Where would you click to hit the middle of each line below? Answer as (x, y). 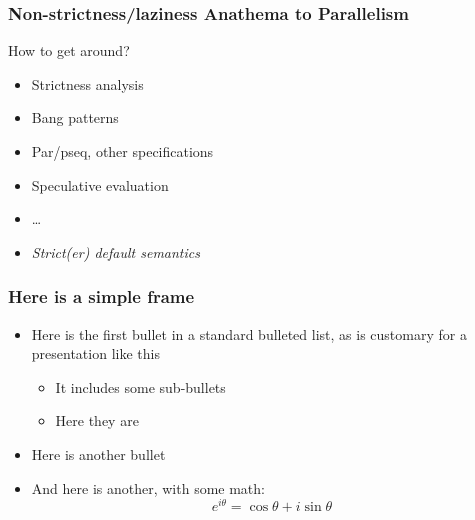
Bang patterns (75, 117)
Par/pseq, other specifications (122, 151)
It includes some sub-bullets (140, 386)
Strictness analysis (87, 83)
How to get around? (69, 50)
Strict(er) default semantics (115, 251)
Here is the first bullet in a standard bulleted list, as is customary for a (249, 333)
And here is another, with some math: (148, 487)
